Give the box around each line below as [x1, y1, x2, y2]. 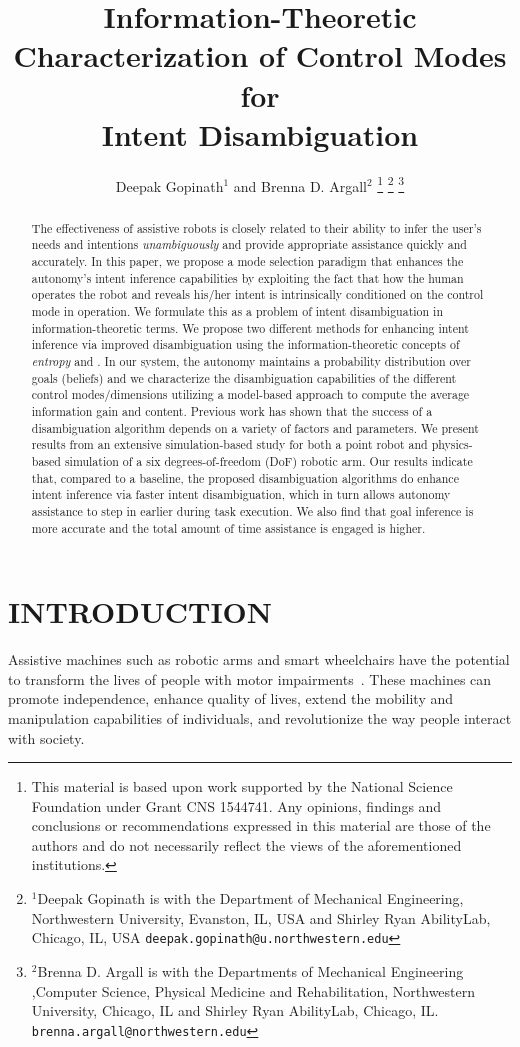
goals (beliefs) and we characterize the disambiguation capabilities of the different [31, 369, 457, 386]
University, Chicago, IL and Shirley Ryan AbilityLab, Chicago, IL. [31, 1000, 439, 1021]
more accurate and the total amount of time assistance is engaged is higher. [31, 519, 426, 536]
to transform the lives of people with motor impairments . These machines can [8, 668, 492, 689]
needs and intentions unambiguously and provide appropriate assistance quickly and [31, 236, 467, 253]
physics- [431, 436, 473, 453]
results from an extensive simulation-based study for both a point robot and [31, 436, 428, 453]
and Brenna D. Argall [233, 175, 367, 196]
